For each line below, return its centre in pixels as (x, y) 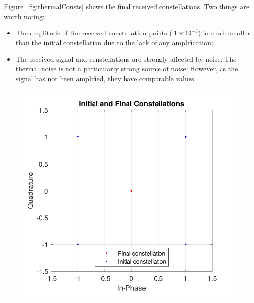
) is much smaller (224, 33)
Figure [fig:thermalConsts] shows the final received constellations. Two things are (127, 6)
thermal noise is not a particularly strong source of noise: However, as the (127, 68)
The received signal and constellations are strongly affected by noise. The (126, 59)
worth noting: (24, 16)
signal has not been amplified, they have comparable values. (106, 78)
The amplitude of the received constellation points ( (94, 33)
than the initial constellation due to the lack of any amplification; (114, 42)
